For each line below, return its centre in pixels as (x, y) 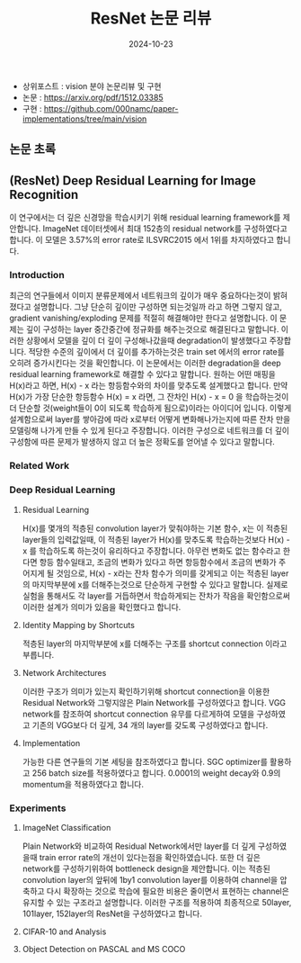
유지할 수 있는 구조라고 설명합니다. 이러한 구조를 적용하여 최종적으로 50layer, (157, 902)
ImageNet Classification (66, 827)
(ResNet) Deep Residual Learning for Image (133, 180)
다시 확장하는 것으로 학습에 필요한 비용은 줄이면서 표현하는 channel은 (168, 891)
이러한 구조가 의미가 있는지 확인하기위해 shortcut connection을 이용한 (146, 691)
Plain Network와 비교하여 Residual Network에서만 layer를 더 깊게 (139, 846)
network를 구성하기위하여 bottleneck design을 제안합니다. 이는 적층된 (146, 868)
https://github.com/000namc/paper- (111, 108)
